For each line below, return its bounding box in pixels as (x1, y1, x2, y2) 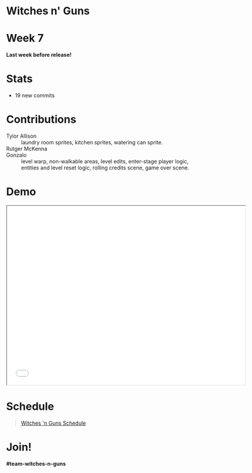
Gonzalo (6, 152, 27, 159)
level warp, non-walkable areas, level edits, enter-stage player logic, (21, 158, 189, 165)
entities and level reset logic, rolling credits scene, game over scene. (21, 164, 189, 171)
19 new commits (14, 92, 55, 99)
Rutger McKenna (6, 145, 48, 152)
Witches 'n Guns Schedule (20, 419, 86, 426)
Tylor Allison (6, 132, 37, 140)
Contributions (6, 113, 76, 126)
